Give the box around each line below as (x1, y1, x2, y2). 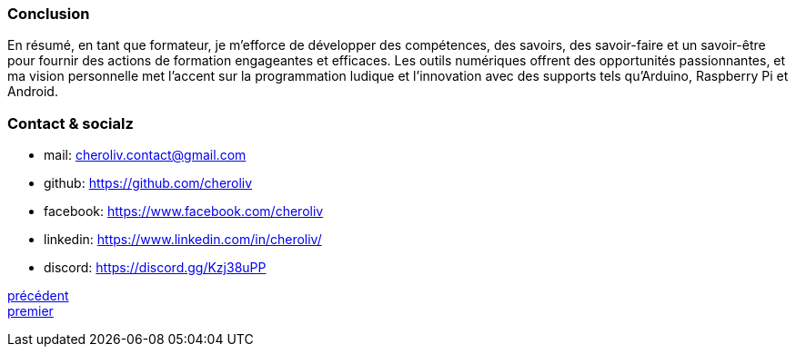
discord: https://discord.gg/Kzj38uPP (44, 260, 267, 276)
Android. (7, 84, 58, 100)
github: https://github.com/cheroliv (44, 175, 253, 192)
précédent (7, 288, 69, 304)
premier (7, 303, 54, 320)
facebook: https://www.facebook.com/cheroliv (44, 203, 324, 220)
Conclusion (7, 5, 90, 23)
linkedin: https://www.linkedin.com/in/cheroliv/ (44, 231, 322, 248)
